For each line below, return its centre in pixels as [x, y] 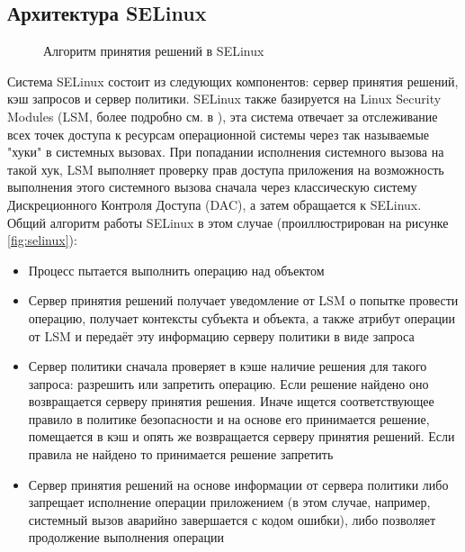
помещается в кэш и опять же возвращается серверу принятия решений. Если [241, 436]
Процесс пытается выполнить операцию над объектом [176, 270]
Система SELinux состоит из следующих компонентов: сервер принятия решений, [233, 81]
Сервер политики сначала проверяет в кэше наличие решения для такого [228, 366]
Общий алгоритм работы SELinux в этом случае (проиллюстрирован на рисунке [228, 222]
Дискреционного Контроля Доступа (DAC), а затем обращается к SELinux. [215, 204]
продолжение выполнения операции [126, 537]
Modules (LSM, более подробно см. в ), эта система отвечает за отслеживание [223, 116]
